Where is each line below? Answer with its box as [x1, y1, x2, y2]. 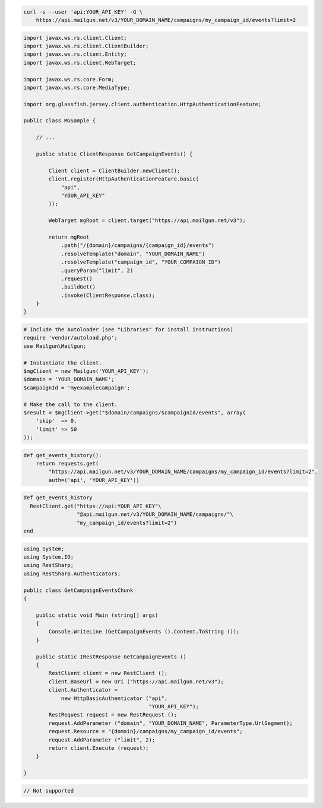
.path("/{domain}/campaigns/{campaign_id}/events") [61, 242, 215, 249]
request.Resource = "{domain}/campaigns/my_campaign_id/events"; [48, 728, 243, 735]
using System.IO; [23, 553, 74, 560]
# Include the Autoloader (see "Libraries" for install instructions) [23, 327, 234, 333]
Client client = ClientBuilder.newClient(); [48, 167, 180, 174]
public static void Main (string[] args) [36, 611, 159, 619]
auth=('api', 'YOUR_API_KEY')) [48, 477, 140, 483]
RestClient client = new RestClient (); [48, 670, 168, 677]
